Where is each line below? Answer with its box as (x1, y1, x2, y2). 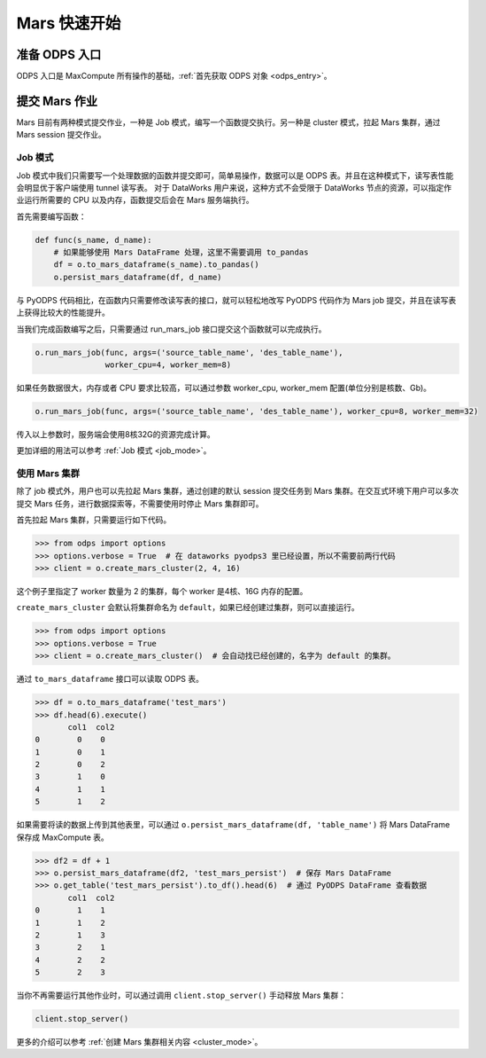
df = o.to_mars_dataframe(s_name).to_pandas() (53, 260, 260, 270)
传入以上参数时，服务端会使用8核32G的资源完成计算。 (16, 428, 216, 439)
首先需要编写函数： (16, 211, 87, 222)
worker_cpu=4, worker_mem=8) (104, 359, 232, 370)
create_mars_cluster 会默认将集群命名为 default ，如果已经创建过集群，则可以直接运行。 (16, 602, 360, 613)
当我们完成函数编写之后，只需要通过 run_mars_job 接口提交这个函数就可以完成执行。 (16, 324, 327, 334)
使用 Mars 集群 (16, 467, 80, 480)
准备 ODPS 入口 (16, 47, 102, 62)
